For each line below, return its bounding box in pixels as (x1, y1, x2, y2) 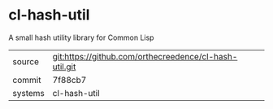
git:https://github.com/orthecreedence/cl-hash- (52, 50, 238, 62)
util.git (52, 61, 76, 72)
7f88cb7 (52, 74, 87, 85)
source (12, 55, 39, 67)
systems (12, 87, 45, 98)
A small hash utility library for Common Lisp (8, 33, 154, 42)
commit (12, 74, 41, 85)
